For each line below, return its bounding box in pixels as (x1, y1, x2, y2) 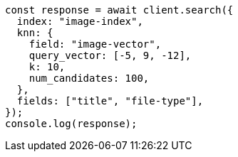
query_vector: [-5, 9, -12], (29, 50, 192, 61)
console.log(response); (5, 118, 138, 129)
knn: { (16, 27, 53, 38)
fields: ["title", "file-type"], (16, 95, 204, 107)
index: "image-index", (16, 16, 143, 27)
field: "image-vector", (29, 38, 162, 50)
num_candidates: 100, (29, 72, 150, 84)
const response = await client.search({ (5, 4, 234, 16)
